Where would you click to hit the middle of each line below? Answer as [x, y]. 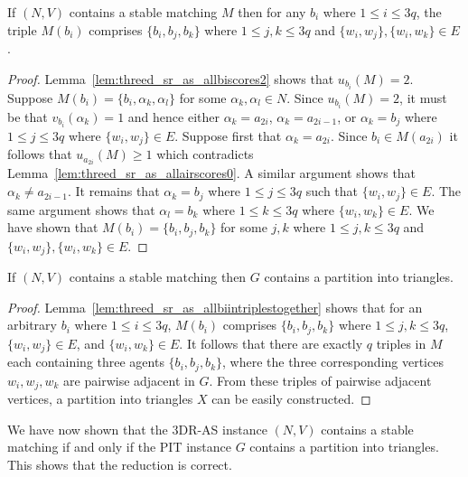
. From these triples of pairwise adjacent [320, 380]
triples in [401, 343]
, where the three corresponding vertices [333, 362]
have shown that [53, 227]
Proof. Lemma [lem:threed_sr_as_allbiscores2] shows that [171, 78]
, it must [423, 97]
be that [28, 116]
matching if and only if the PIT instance [120, 447]
